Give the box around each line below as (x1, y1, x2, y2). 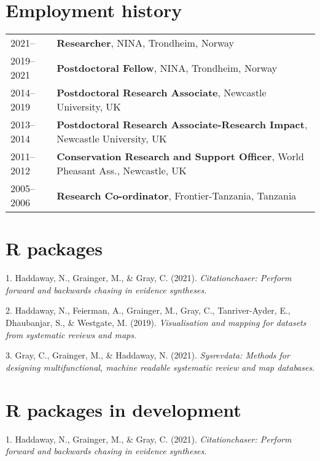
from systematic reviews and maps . (6, 328, 136, 341)
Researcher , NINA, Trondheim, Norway (57, 36, 235, 50)
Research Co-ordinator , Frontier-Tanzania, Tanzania (57, 188, 297, 203)
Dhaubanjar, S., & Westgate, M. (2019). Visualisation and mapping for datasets (6, 316, 306, 329)
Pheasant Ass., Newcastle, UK (57, 163, 187, 178)
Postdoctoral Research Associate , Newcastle (57, 85, 267, 100)
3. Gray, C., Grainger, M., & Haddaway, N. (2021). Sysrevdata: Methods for (6, 349, 290, 362)
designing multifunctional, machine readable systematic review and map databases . (6, 360, 315, 373)
